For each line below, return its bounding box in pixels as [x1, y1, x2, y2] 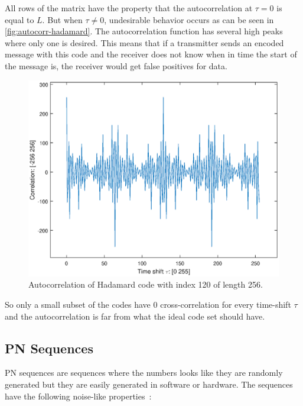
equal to [5, 13, 34, 25]
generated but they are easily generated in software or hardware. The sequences [5, 378, 293, 390]
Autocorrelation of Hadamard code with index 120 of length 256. [28, 278, 263, 291]
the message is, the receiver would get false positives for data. [5, 59, 227, 72]
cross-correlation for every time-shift [160, 298, 291, 310]
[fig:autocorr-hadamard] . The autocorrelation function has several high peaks [5, 25, 283, 37]
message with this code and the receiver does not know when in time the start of [5, 48, 297, 60]
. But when [42, 13, 83, 25]
